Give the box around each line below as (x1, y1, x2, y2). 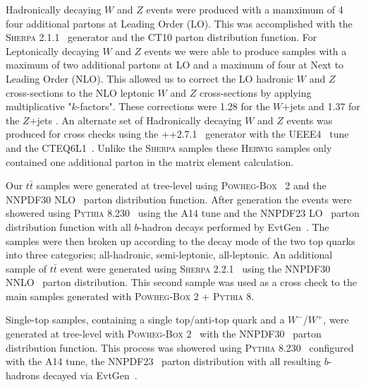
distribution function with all (6, 219, 131, 234)
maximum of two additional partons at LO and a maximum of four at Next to (6, 57, 344, 72)
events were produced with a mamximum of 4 (146, 2, 343, 16)
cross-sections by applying (199, 85, 312, 100)
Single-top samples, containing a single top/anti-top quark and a (6, 312, 285, 327)
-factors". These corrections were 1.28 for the (76, 99, 270, 114)
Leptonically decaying (6, 43, 99, 58)
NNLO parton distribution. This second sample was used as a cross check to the (6, 275, 357, 290)
